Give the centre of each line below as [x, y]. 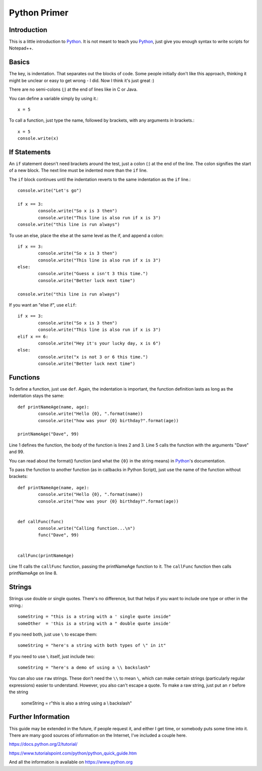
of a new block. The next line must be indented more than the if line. [78, 170]
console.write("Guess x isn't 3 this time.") [93, 274]
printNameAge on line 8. [33, 573]
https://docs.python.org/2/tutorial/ [43, 744]
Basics [19, 62]
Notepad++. [21, 48]
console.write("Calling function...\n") [87, 528]
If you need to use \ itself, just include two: [52, 656]
